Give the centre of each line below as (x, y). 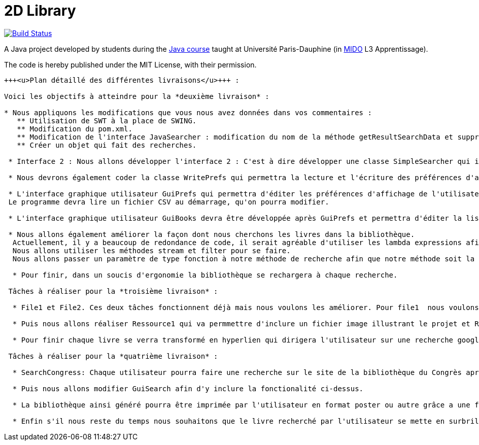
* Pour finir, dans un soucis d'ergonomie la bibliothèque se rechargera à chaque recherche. (205, 275)
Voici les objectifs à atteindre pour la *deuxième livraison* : (137, 96)
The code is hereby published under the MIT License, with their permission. (130, 64)
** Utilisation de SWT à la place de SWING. (107, 121)
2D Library (40, 11)
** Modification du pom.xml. (75, 129)
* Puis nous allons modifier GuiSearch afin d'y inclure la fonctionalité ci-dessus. (188, 388)
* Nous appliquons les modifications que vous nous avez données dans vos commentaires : (188, 112)
